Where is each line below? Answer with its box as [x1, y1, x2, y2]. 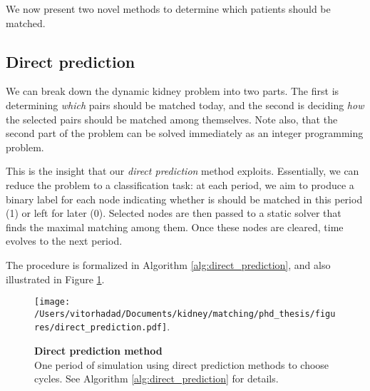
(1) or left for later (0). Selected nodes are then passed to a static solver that [6, 205, 341, 220]
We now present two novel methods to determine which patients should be [6, 1, 331, 16]
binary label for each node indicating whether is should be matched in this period [6, 191, 363, 206]
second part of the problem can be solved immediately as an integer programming [6, 126, 364, 141]
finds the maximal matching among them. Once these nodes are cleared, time [6, 219, 344, 234]
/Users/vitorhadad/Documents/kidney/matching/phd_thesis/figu [34, 308, 336, 319]
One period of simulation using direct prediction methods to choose [34, 357, 329, 372]
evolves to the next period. [6, 233, 123, 248]
